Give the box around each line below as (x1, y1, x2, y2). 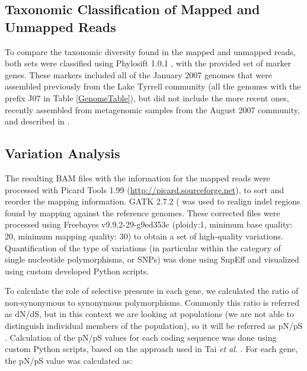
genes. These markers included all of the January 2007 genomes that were (5, 68, 272, 81)
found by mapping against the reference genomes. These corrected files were (5, 206, 280, 219)
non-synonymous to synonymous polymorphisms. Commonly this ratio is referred (5, 296, 300, 308)
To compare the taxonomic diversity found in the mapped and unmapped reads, (5, 45, 296, 57)
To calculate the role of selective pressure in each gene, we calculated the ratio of (5, 284, 299, 297)
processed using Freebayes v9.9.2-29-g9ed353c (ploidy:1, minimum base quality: (5, 218, 293, 231)
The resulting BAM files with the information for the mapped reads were (5, 171, 270, 184)
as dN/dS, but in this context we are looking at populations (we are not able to (5, 308, 294, 320)
